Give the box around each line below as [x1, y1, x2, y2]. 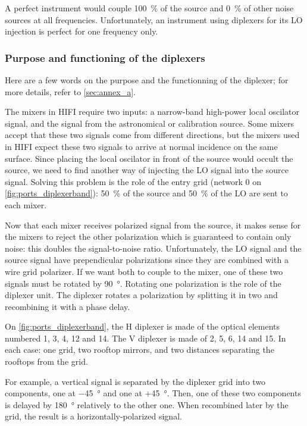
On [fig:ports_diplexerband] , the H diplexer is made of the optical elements [5, 320, 280, 333]
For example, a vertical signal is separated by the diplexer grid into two [5, 375, 266, 387]
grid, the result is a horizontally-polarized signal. [5, 410, 182, 422]
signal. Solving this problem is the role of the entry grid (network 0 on [5, 175, 261, 187]
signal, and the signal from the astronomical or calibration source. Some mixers [5, 117, 294, 129]
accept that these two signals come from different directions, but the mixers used [5, 129, 300, 141]
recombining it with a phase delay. [5, 300, 130, 312]
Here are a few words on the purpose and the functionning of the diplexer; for [5, 74, 289, 86]
